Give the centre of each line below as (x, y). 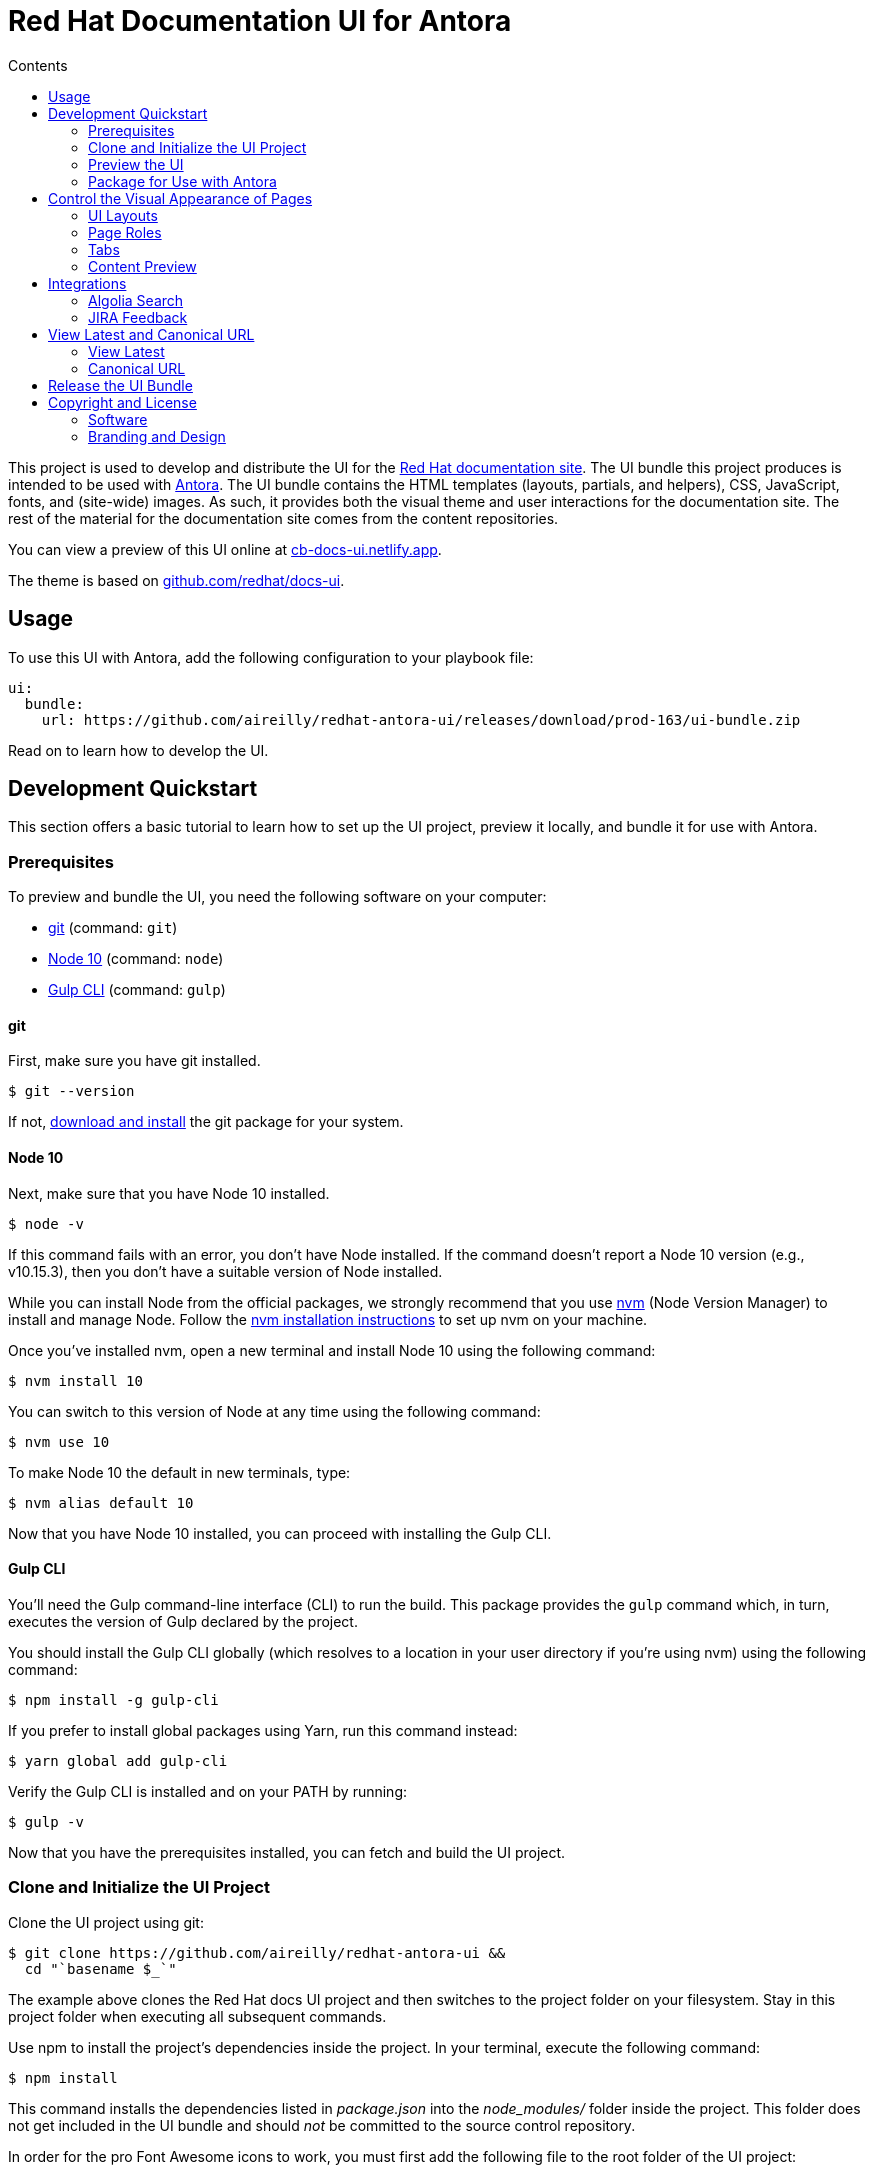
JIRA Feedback (138, 317)
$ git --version (71, 1091)
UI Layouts (123, 215)
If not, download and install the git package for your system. (206, 1122)
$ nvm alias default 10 (101, 1502)
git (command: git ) (113, 928)
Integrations (87, 283)
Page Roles (125, 232)
